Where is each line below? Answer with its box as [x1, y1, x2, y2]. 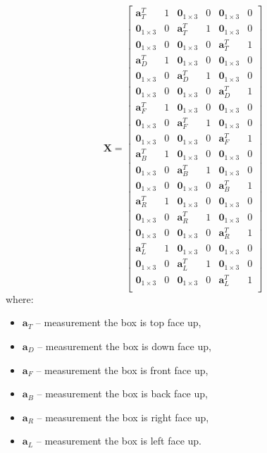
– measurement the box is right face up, [37, 409, 209, 424]
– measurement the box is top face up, [35, 315, 201, 330]
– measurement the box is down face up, [37, 339, 211, 353]
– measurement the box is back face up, [37, 386, 208, 401]
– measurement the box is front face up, [36, 362, 209, 377]
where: [6, 291, 34, 306]
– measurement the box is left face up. [36, 433, 202, 448]
